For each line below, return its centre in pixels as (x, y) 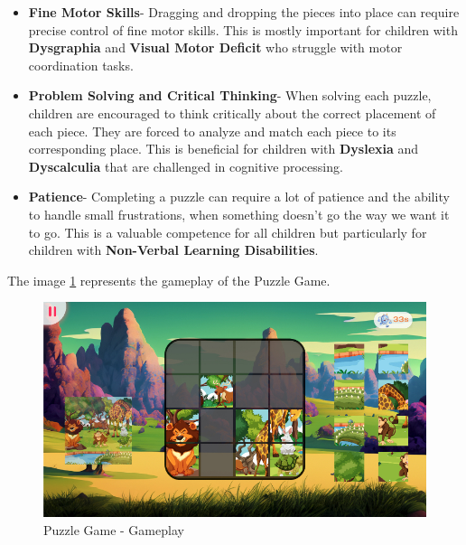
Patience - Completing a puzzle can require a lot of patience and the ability (239, 197)
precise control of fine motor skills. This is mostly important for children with (243, 29)
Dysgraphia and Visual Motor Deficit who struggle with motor (215, 47)
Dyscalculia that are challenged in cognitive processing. (186, 166)
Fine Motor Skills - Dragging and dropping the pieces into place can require (244, 12)
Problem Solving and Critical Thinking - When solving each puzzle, (230, 95)
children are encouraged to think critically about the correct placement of (232, 113)
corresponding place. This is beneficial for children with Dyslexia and (224, 149)
